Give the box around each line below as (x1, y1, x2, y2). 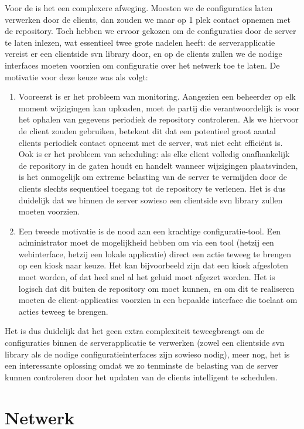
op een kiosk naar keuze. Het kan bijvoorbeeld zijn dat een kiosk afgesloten (18, 259, 289, 271)
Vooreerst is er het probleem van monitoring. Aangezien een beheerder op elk (18, 90, 296, 103)
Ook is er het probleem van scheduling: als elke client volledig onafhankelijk (18, 148, 290, 160)
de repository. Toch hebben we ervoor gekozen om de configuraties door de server (5, 25, 296, 37)
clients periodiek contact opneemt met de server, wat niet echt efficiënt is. (18, 136, 283, 148)
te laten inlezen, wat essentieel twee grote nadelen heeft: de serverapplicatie (5, 36, 275, 48)
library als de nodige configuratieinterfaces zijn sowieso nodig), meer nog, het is (5, 348, 290, 360)
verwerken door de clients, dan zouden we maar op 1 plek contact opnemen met (5, 13, 291, 25)
